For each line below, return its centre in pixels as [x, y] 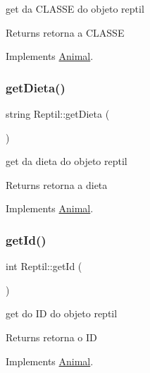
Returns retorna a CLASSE [65, 32]
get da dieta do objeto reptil [67, 161]
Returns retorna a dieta [57, 184]
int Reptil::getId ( [44, 266]
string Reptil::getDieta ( [58, 114]
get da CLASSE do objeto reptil [75, 8]
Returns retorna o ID [51, 337]
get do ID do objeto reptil [62, 313]
